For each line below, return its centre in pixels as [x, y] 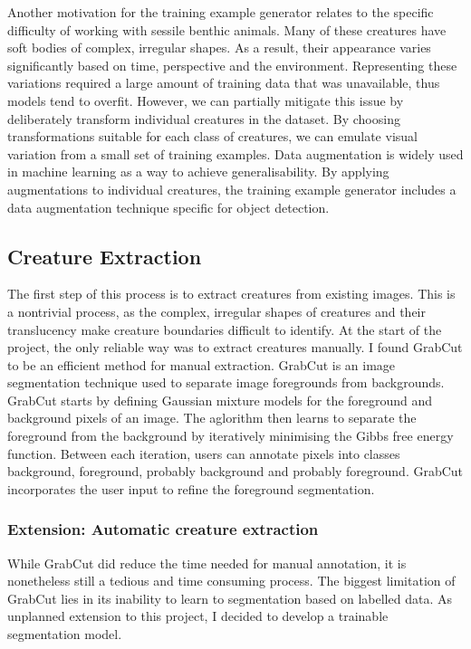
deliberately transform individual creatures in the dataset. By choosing [204, 118]
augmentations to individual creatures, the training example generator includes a [232, 189]
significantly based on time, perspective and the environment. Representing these [232, 65]
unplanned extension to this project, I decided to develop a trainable [198, 616]
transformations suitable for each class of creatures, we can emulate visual [212, 136]
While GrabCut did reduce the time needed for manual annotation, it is [207, 563]
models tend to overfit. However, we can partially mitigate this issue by [206, 100]
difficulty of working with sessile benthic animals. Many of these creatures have [227, 29]
